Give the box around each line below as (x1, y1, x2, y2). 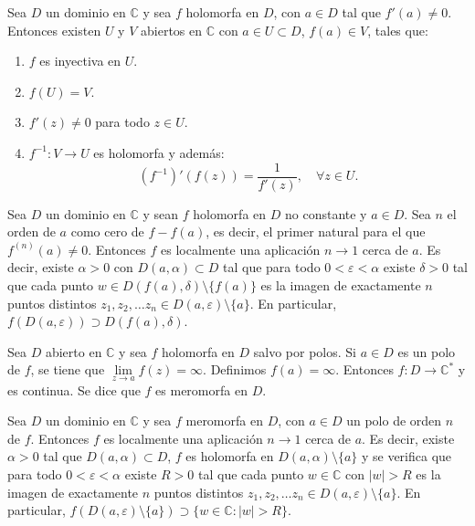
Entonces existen (7, 20, 101, 39)
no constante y (284, 204, 367, 223)
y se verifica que (361, 447, 452, 466)
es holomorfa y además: (93, 142, 225, 162)
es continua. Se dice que (7, 380, 141, 399)
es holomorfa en (185, 447, 274, 466)
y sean (142, 204, 179, 223)
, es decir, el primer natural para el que (206, 222, 426, 241)
